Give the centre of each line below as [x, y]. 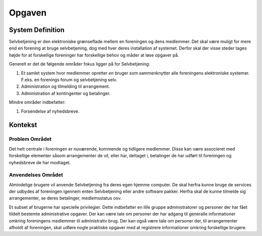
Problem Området [30, 139]
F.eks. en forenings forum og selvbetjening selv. [69, 80]
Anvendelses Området [36, 175]
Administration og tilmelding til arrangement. [65, 86]
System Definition [37, 30]
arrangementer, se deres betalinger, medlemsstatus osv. [65, 198]
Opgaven [28, 13]
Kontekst [23, 125]
